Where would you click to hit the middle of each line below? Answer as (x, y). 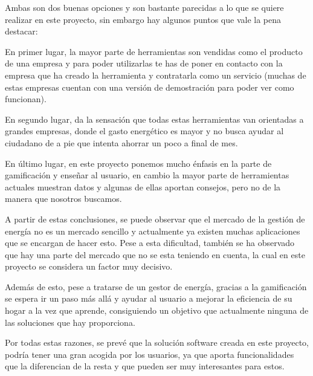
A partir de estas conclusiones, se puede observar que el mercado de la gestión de (155, 219)
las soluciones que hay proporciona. (70, 322)
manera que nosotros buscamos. (63, 199)
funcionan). (26, 99)
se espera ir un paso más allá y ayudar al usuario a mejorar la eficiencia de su (149, 298)
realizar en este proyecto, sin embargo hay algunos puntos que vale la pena (143, 19)
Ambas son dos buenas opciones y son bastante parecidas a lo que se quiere (144, 7)
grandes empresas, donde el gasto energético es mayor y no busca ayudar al (144, 131)
